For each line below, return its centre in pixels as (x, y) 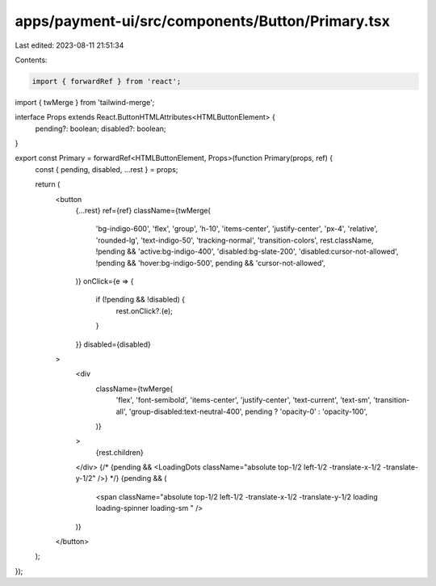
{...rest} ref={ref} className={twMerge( (143, 211)
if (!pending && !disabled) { (140, 300)
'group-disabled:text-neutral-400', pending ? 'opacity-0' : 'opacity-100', (248, 411)
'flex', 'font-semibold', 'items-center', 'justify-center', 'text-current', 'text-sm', (243, 400)
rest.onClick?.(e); (145, 310)
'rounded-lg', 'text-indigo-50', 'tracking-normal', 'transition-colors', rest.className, (235, 240)
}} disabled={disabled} (113, 344)
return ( (48, 184)
